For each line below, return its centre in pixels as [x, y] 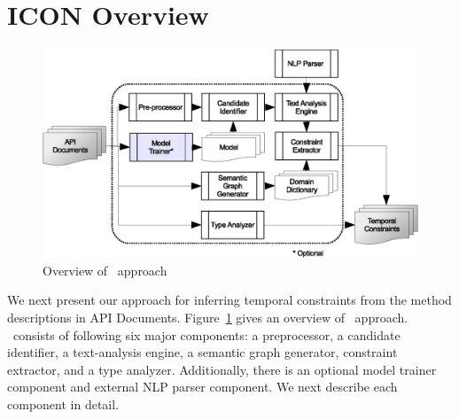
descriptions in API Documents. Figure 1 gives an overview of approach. [208, 317]
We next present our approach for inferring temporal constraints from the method [229, 300]
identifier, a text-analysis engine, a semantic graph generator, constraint [202, 352]
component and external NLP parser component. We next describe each [202, 387]
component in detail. [63, 403]
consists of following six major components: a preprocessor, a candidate [206, 334]
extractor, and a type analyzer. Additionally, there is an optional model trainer [222, 369]
